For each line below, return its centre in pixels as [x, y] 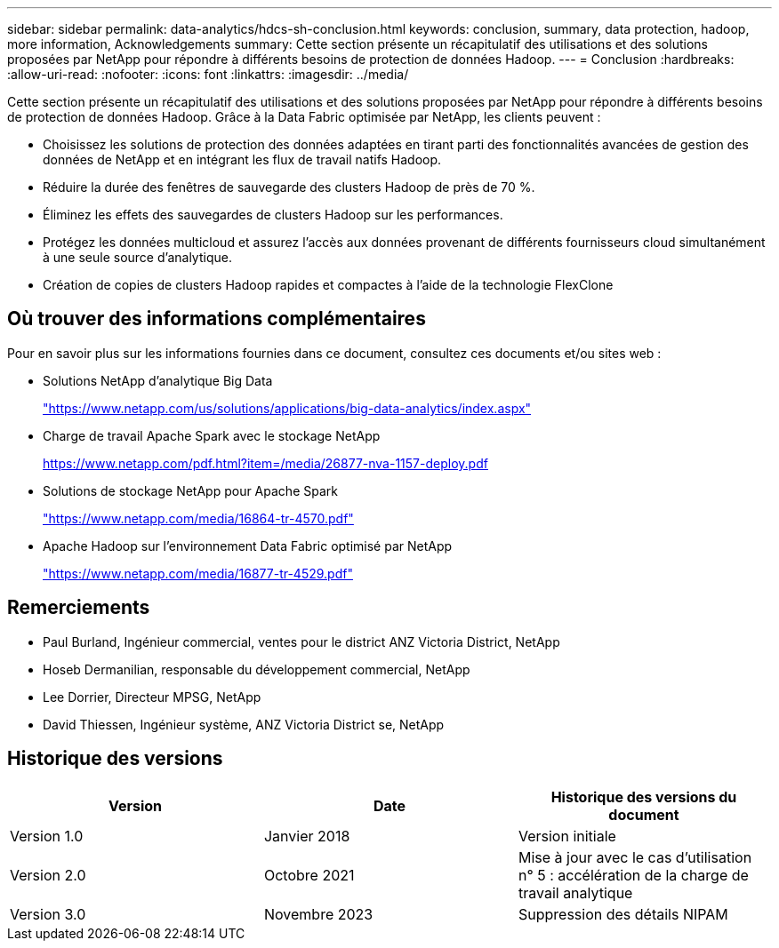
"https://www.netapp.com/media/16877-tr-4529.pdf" [198, 573]
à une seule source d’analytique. [137, 257]
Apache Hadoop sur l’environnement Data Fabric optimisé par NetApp [248, 546]
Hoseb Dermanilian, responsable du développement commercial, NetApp [257, 669]
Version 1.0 [47, 836]
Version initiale [567, 836]
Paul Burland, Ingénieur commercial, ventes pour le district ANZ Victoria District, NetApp [301, 641]
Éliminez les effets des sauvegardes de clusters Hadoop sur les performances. [273, 215]
